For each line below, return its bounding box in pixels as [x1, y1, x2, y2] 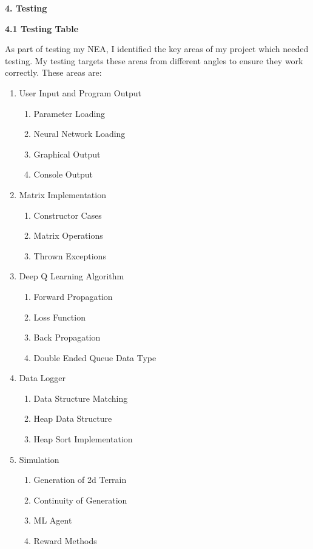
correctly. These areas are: [5, 66, 102, 79]
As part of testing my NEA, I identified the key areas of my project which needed [5, 42, 309, 55]
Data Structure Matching [33, 391, 128, 404]
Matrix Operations [33, 229, 103, 242]
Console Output [33, 168, 93, 181]
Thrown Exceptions [33, 249, 106, 262]
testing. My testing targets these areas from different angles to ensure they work [5, 54, 303, 67]
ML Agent [33, 514, 72, 527]
